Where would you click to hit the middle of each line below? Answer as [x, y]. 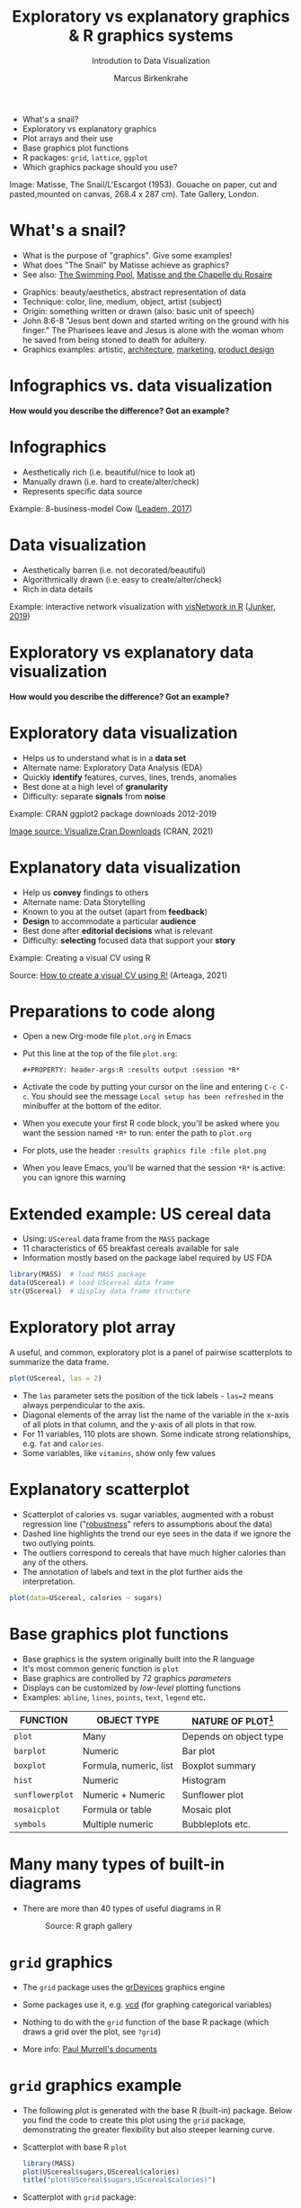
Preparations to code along [112, 1011]
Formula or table [117, 1809]
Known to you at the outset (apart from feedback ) [115, 911]
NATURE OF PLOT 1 [233, 1720]
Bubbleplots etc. [217, 1823]
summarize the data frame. [59, 1362]
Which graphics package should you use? [100, 167]
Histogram [204, 1780]
